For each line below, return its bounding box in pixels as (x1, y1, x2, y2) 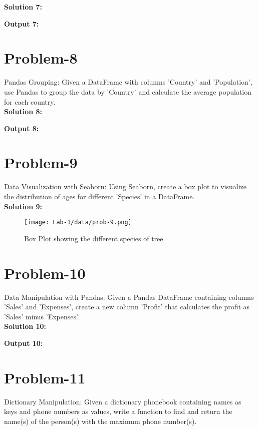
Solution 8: (4, 106, 43, 117)
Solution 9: (4, 201, 43, 211)
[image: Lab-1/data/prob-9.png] (24, 219, 132, 226)
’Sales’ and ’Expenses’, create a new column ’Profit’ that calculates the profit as (4, 301, 250, 312)
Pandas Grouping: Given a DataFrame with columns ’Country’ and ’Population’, (4, 77, 252, 87)
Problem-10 (4, 262, 86, 283)
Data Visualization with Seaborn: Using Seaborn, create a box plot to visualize (4, 181, 246, 192)
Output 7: (4, 18, 39, 29)
